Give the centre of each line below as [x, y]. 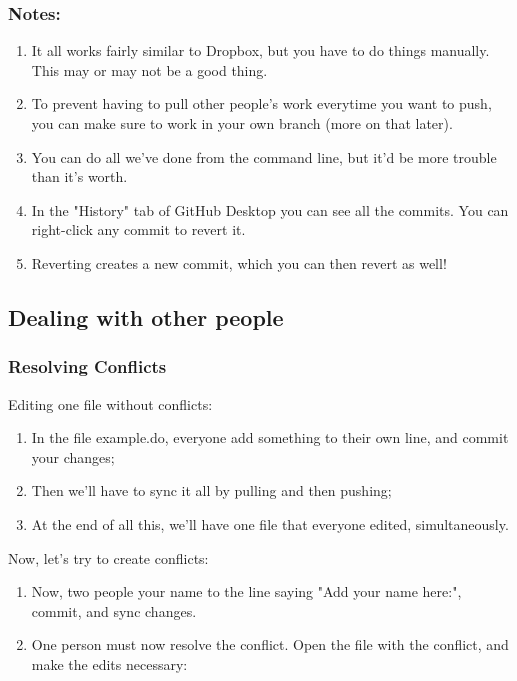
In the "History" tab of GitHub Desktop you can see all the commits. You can [270, 209]
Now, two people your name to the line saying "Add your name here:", [246, 591]
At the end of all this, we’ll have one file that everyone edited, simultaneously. [270, 523]
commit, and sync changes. [114, 610]
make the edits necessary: [109, 663]
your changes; [73, 456]
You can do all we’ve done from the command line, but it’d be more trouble [264, 156]
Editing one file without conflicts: [110, 403]
